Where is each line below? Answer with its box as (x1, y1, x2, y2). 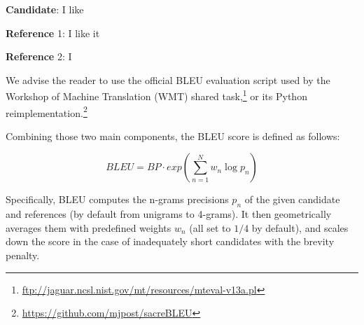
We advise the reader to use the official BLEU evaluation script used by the (6, 72, 330, 87)
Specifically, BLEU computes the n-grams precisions (6, 192, 229, 207)
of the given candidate (244, 192, 340, 207)
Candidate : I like (6, 2, 84, 16)
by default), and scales (251, 220, 349, 235)
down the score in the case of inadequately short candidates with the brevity (6, 234, 335, 249)
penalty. (6, 248, 40, 263)
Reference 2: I (6, 49, 72, 64)
